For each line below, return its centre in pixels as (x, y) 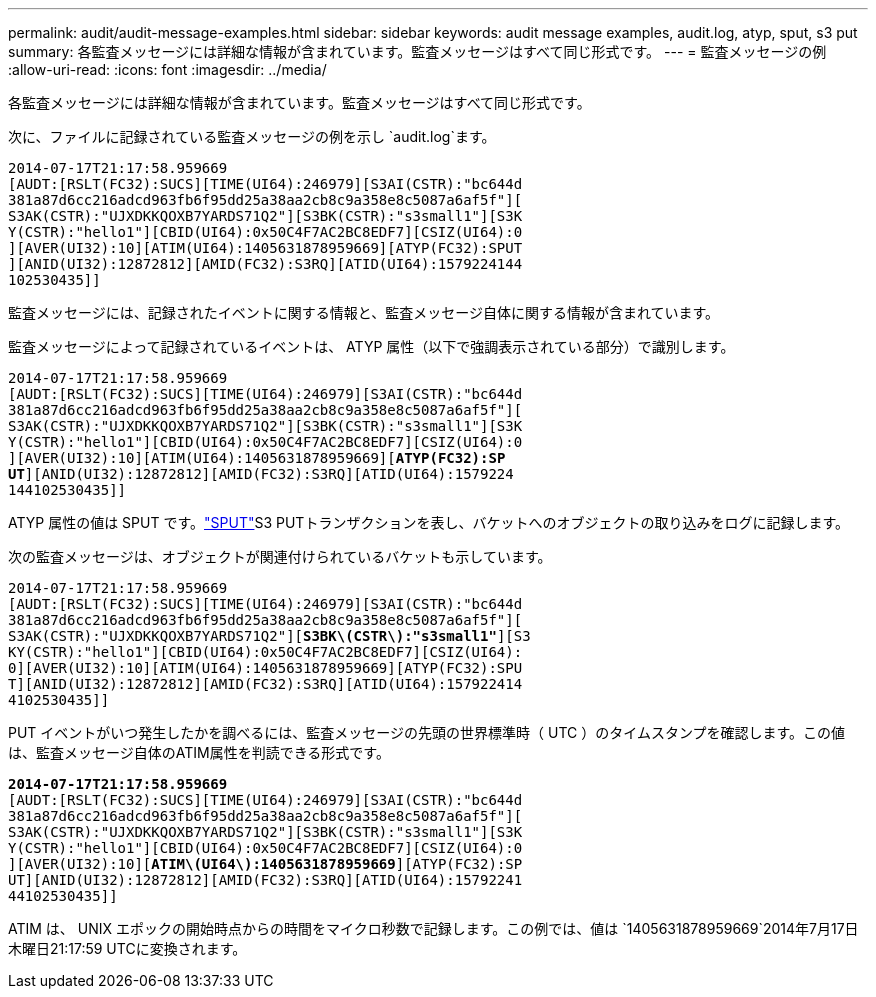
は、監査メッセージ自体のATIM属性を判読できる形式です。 (199, 752)
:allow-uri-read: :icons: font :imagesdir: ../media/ (167, 69)
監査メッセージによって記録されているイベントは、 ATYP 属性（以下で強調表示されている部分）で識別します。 (371, 346)
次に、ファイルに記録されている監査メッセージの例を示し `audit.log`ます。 (252, 136)
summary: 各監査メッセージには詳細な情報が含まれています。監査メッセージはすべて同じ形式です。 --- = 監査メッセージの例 (417, 51)
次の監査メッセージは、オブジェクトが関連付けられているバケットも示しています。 (280, 556)
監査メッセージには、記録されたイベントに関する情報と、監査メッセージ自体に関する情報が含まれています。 (364, 312)
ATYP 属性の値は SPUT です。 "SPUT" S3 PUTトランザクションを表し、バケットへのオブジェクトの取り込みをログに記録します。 (428, 522)
